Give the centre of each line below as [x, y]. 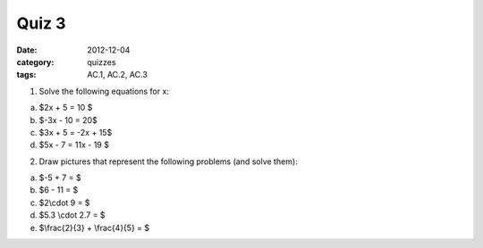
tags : [26, 75]
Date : [27, 50]
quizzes [102, 62]
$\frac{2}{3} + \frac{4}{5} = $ [94, 227]
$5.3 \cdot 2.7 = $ [72, 215]
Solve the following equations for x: [104, 91]
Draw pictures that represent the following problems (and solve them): [169, 161]
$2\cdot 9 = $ [64, 203]
